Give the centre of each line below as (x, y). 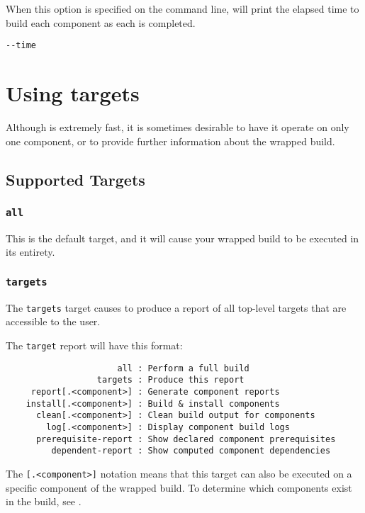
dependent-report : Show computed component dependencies (191, 451)
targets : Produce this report (170, 380)
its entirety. (30, 252)
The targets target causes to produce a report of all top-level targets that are (176, 307)
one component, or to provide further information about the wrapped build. (170, 141)
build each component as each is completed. (101, 22)
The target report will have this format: (94, 345)
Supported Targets (75, 179)
